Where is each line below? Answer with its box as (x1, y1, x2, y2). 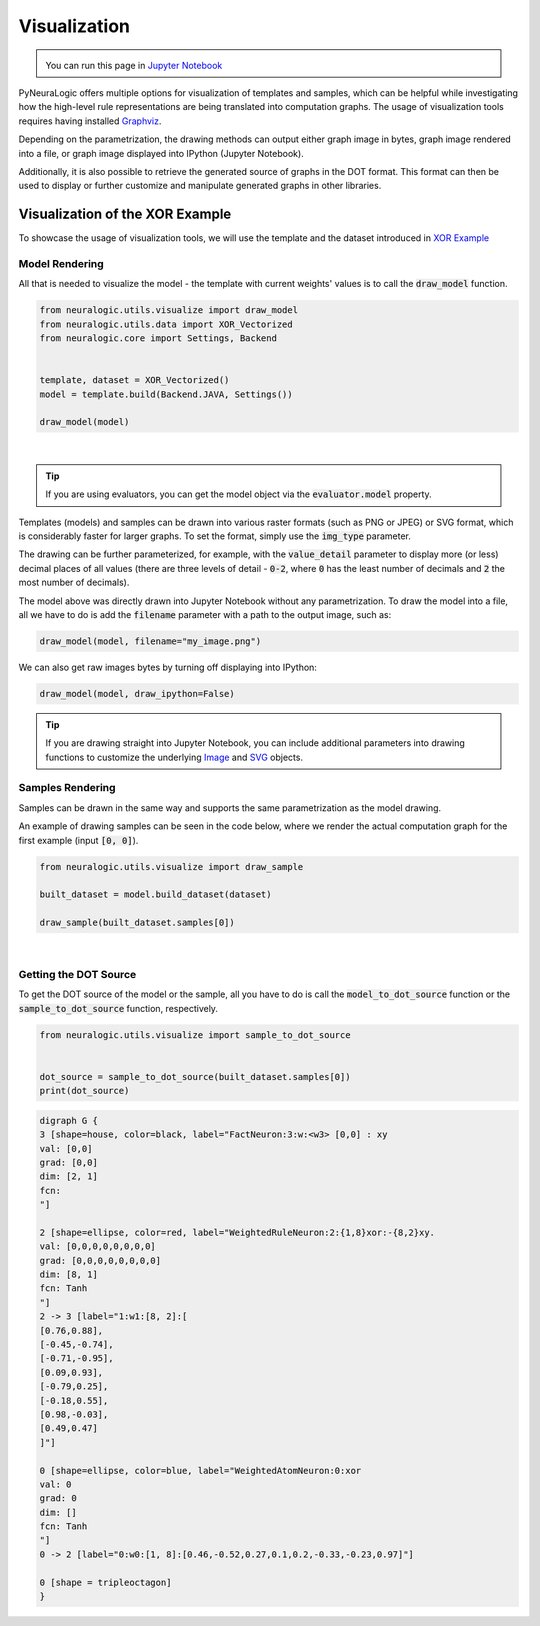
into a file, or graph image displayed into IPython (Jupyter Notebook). (18, 147, 304, 159)
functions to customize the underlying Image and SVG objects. (45, 751, 304, 763)
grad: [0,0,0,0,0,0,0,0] (39, 1255, 162, 1266)
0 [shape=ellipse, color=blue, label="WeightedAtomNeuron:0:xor (39, 1465, 362, 1476)
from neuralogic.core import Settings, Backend (39, 333, 277, 344)
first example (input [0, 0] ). (18, 834, 139, 846)
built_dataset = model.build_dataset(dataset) (39, 889, 272, 900)
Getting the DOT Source (18, 967, 137, 981)
